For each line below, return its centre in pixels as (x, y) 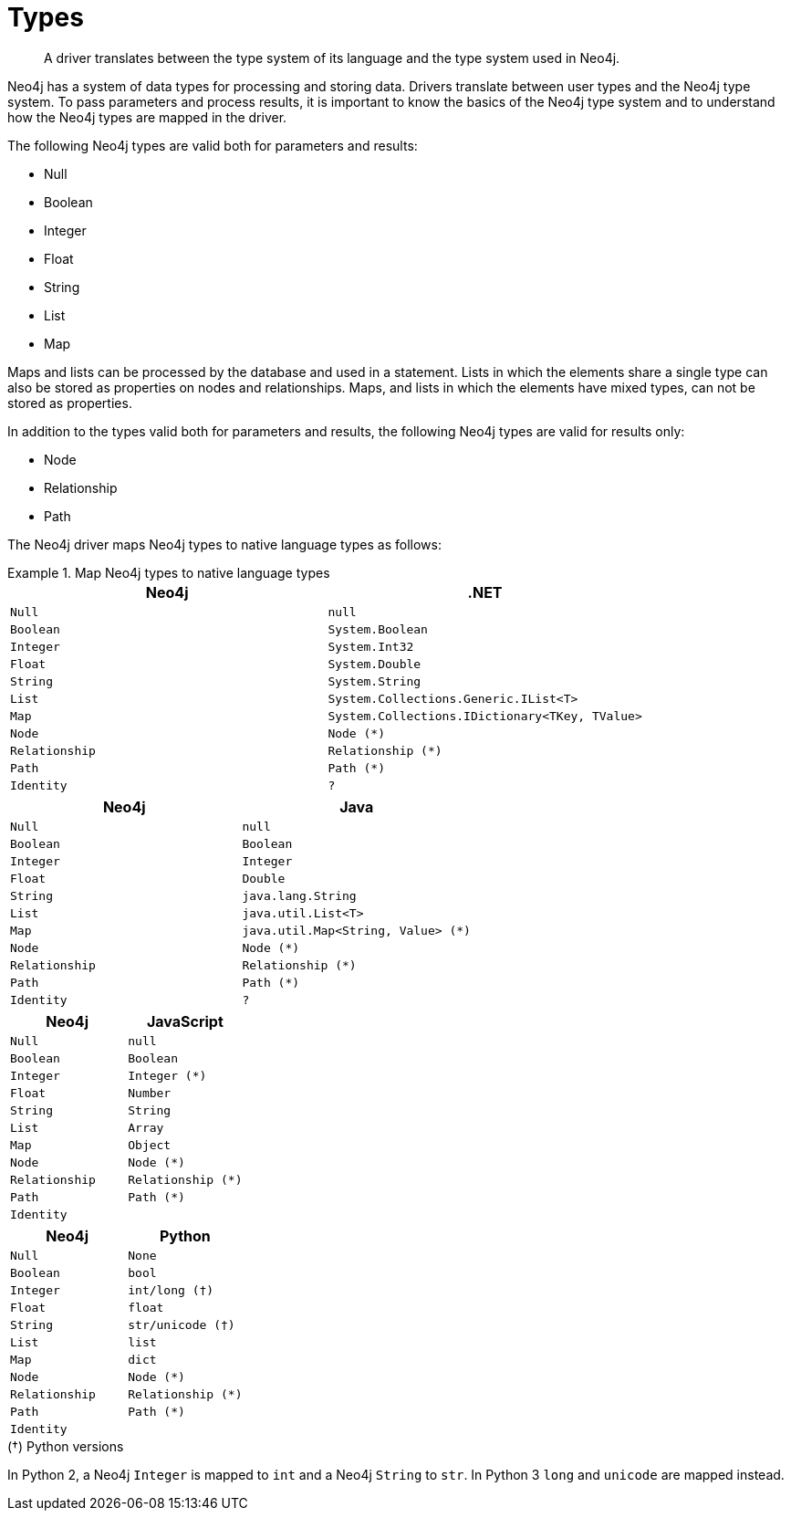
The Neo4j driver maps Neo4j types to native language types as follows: (224, 544)
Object (150, 1145)
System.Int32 (371, 646)
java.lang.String (299, 895)
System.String (375, 681)
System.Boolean (378, 629)
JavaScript (185, 1021)
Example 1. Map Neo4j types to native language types (169, 572)
